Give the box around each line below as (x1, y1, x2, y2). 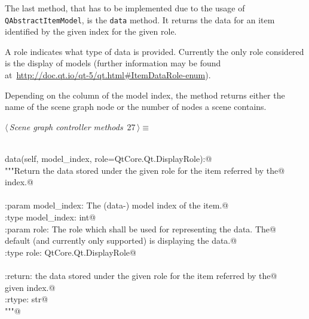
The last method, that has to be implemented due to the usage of (5, 2, 245, 14)
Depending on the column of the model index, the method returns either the (5, 88, 285, 101)
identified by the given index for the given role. (5, 25, 177, 38)
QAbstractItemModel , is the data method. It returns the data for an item (5, 13, 275, 26)
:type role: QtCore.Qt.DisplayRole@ (5, 246, 136, 258)
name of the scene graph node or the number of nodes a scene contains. (5, 100, 267, 113)
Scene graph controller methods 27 (9, 120, 136, 133)
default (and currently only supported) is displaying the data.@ (5, 234, 237, 247)
